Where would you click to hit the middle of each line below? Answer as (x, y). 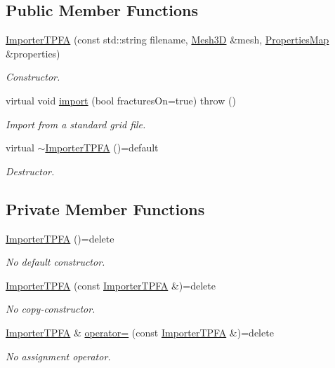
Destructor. (30, 171)
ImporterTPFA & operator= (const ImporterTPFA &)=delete (140, 332)
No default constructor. (55, 262)
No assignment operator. (58, 356)
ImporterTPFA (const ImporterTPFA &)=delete (111, 285)
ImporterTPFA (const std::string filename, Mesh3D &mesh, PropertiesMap (167, 40)
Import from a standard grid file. (76, 124)
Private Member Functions (105, 209)
